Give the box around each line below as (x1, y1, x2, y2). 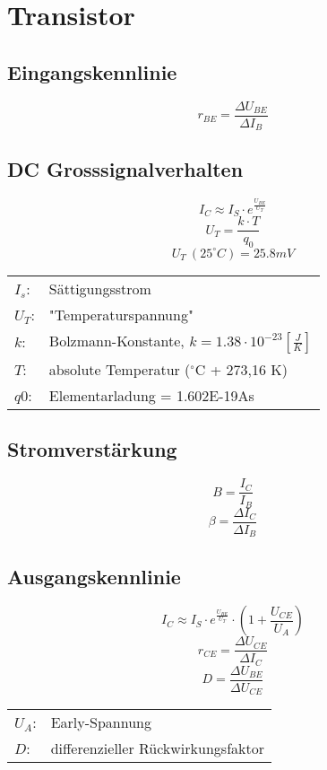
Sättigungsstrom (48, 277, 151, 299)
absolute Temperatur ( (48, 358, 191, 380)
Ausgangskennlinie (7, 562, 181, 590)
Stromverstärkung (7, 435, 177, 463)
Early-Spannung (50, 712, 152, 733)
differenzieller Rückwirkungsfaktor (50, 738, 264, 759)
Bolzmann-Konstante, (48, 329, 185, 351)
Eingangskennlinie (7, 57, 177, 85)
